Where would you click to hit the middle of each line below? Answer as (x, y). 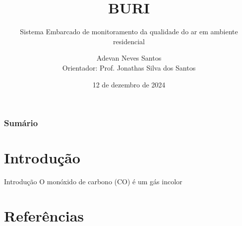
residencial (129, 41)
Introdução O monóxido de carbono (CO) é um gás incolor (93, 182)
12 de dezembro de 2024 (129, 84)
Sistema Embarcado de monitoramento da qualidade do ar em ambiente (129, 32)
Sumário (21, 123)
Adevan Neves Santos (129, 58)
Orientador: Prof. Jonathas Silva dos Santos (129, 67)
